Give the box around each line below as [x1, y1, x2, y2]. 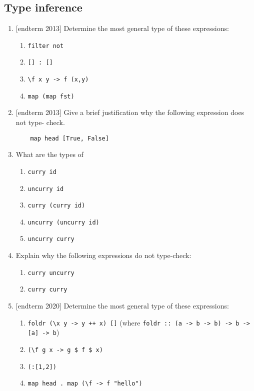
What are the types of [15, 149, 83, 159]
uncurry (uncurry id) [27, 218, 99, 226]
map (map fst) [27, 92, 74, 100]
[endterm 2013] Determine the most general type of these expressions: [15, 23, 229, 33]
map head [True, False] [30, 134, 109, 142]
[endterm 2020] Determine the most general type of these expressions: [15, 300, 229, 311]
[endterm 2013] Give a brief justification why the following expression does [15, 107, 244, 117]
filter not [27, 42, 64, 49]
